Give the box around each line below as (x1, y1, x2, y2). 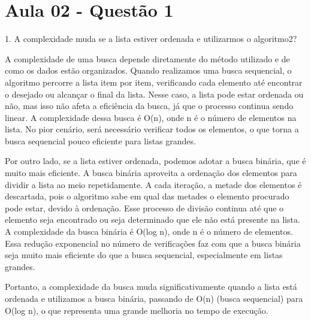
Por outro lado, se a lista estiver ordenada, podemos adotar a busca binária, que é (5, 155, 306, 167)
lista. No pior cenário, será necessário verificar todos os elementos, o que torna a (5, 123, 299, 135)
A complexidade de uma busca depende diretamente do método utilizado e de (5, 52, 290, 65)
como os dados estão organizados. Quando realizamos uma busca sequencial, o (5, 64, 292, 77)
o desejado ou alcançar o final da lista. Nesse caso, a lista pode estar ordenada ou (5, 87, 304, 100)
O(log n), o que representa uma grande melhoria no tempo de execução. (5, 304, 268, 316)
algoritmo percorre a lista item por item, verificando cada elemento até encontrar (5, 75, 303, 88)
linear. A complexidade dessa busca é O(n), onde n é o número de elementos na (5, 111, 297, 123)
